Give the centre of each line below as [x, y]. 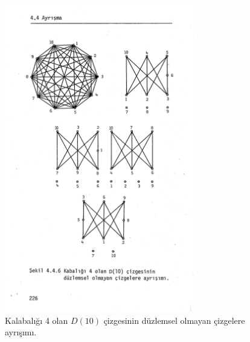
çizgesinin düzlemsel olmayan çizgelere [174, 320]
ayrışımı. [21, 332]
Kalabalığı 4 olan [37, 320]
